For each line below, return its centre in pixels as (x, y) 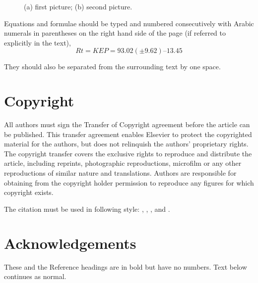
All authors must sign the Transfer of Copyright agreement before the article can (127, 124)
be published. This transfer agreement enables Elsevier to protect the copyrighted (128, 134)
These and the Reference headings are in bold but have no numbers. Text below (126, 266)
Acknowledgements (70, 243)
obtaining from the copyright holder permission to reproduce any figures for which (129, 182)
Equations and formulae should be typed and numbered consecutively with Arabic (129, 23)
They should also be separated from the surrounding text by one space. (112, 67)
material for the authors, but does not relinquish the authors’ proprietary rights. (126, 144)
